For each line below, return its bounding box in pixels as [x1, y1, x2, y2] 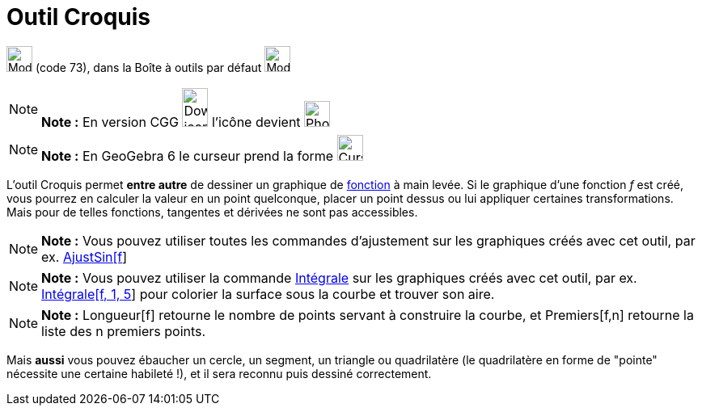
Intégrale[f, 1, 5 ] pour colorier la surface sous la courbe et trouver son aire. [41, 285, 495, 302]
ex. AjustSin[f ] [41, 248, 128, 265]
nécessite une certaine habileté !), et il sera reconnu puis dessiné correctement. [6, 366, 432, 380]
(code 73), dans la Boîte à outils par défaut [35, 60, 262, 74]
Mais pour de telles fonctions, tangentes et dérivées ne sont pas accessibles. [6, 204, 418, 219]
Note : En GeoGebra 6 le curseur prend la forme [41, 147, 334, 164]
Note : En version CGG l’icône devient [41, 113, 301, 130]
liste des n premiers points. [41, 322, 206, 339]
